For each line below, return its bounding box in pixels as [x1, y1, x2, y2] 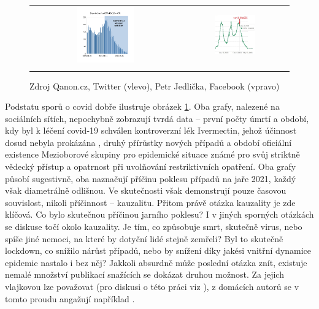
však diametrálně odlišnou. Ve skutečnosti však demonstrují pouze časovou [5, 184, 286, 197]
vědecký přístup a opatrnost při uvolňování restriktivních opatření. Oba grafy [5, 160, 296, 173]
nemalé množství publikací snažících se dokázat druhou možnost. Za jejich [5, 268, 284, 281]
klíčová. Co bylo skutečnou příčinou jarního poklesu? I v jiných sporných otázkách [5, 208, 314, 221]
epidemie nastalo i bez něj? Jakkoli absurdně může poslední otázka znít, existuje [5, 256, 307, 269]
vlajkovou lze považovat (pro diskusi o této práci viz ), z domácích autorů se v [5, 280, 299, 293]
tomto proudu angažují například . [5, 292, 135, 305]
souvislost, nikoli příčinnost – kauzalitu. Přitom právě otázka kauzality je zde [5, 196, 296, 208]
